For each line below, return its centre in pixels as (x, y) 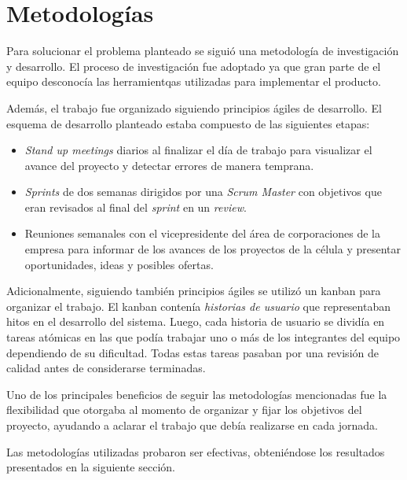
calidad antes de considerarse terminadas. (106, 368)
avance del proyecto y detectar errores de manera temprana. (169, 165)
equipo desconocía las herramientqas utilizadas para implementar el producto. (194, 81)
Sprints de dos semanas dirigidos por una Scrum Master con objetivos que (203, 192)
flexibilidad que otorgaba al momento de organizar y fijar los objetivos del (184, 410)
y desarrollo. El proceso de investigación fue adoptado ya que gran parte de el (194, 66)
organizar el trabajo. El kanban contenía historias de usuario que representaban (198, 306)
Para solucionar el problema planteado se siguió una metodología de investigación (203, 51)
